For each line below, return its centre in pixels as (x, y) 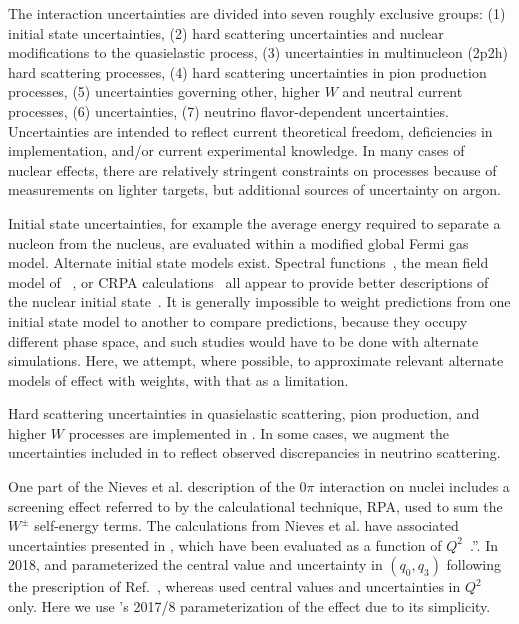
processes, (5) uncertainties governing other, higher (164, 91)
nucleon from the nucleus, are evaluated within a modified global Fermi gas (238, 242)
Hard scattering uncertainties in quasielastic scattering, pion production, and (244, 413)
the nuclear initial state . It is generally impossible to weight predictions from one (259, 301)
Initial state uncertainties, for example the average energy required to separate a (254, 222)
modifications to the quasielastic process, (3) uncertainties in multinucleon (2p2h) (258, 52)
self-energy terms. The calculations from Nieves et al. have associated (246, 525)
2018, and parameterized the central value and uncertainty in (195, 564)
